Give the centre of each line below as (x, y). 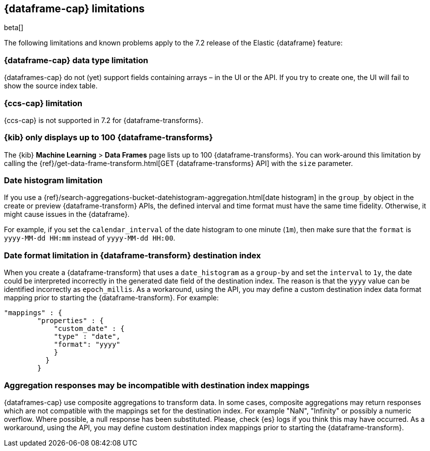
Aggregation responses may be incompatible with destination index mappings (157, 385)
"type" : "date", (87, 337)
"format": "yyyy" (87, 345)
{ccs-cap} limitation (43, 103)
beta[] (14, 28)
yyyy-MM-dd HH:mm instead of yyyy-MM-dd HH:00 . (90, 238)
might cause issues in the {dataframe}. (67, 214)
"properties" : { (71, 321)
